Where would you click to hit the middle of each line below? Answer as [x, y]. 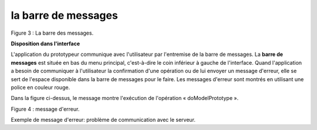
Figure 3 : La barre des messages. [52, 33]
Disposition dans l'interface [45, 44]
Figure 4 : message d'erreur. [45, 109]
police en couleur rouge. [41, 87]
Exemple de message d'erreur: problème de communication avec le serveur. [103, 120]
